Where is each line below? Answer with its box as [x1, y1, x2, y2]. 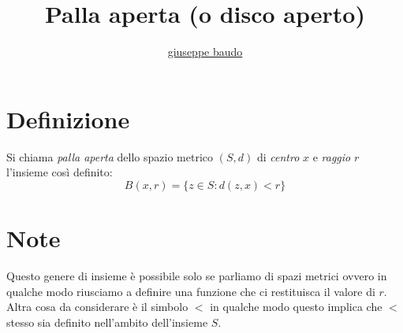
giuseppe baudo [167, 43, 243, 60]
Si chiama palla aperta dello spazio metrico [6, 148, 214, 165]
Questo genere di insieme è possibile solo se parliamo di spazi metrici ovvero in [6, 267, 387, 283]
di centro [256, 148, 300, 165]
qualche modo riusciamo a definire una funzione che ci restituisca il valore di [6, 283, 375, 299]
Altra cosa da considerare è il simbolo [6, 298, 188, 315]
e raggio [312, 148, 351, 165]
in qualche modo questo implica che [210, 298, 382, 315]
